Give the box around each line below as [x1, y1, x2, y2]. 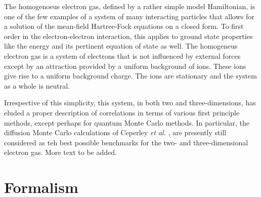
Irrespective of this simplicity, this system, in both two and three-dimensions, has [4, 97, 256, 108]
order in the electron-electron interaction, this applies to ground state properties [4, 30, 253, 41]
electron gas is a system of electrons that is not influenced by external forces [4, 50, 241, 61]
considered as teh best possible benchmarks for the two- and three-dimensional [4, 137, 248, 147]
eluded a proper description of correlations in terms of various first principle [4, 107, 240, 117]
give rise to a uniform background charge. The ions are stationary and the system [4, 70, 257, 81]
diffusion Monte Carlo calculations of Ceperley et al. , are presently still [4, 127, 227, 138]
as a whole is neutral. [4, 80, 70, 91]
